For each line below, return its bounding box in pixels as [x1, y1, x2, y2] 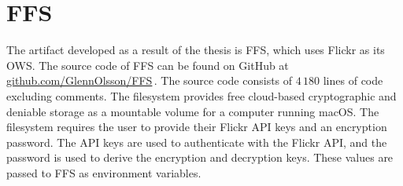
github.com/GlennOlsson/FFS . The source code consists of [6, 72, 293, 89]
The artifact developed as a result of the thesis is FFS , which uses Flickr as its [6, 42, 385, 58]
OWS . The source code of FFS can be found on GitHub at [6, 57, 289, 73]
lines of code [323, 72, 383, 89]
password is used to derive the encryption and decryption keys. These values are [6, 149, 394, 166]
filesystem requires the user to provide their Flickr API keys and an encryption [6, 119, 387, 135]
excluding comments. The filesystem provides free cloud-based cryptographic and [6, 87, 397, 104]
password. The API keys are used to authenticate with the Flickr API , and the [6, 133, 387, 150]
